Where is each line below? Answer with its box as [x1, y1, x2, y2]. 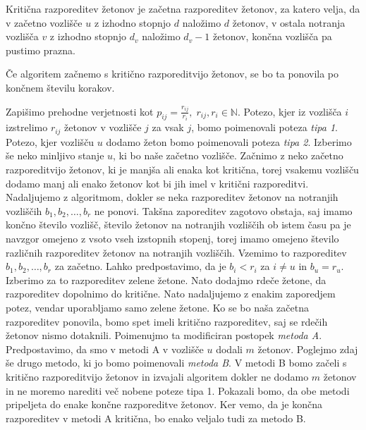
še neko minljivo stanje [6, 148, 104, 163]
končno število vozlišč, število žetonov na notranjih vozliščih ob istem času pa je [6, 217, 351, 232]
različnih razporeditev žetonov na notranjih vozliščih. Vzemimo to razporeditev [6, 245, 347, 259]
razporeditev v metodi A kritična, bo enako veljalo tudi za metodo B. [6, 410, 306, 425]
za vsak [152, 120, 184, 135]
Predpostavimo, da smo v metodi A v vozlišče [6, 341, 204, 356]
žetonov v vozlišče [64, 120, 142, 135]
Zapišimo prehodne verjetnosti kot [6, 104, 154, 118]
